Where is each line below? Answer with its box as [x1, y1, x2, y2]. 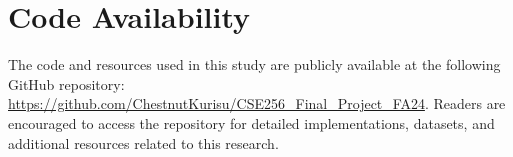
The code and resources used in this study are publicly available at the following [8, 54, 501, 75]
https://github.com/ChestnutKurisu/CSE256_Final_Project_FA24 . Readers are [8, 93, 506, 114]
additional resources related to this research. [8, 132, 279, 153]
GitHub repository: [8, 73, 125, 94]
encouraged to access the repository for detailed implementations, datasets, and [8, 112, 495, 133]
